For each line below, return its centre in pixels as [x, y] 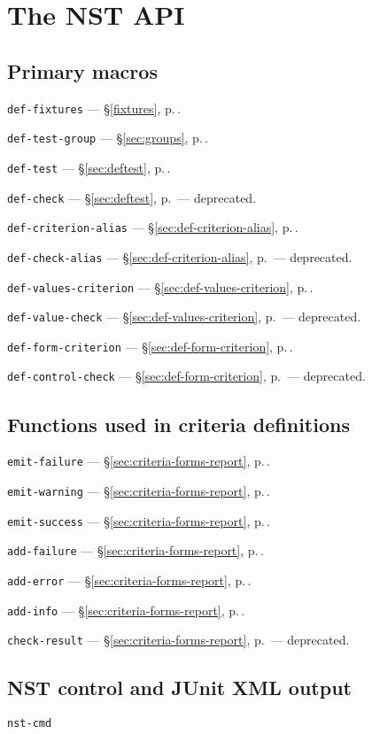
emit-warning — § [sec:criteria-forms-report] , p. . [139, 491]
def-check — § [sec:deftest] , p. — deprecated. [132, 197]
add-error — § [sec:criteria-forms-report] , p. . [129, 579]
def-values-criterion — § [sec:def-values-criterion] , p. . [160, 286]
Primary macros [82, 70]
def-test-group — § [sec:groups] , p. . [108, 138]
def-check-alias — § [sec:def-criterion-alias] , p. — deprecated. [180, 256]
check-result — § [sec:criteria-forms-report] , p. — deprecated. [178, 640]
